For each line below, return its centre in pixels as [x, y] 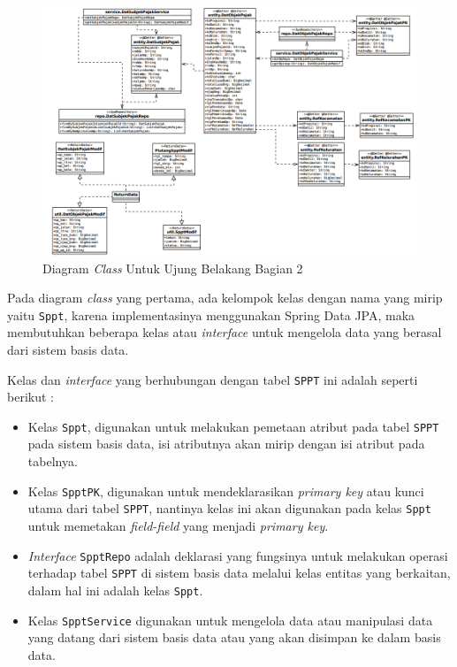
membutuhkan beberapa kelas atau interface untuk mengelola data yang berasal [225, 332]
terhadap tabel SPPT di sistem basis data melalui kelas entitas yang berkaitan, [239, 573]
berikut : [30, 397]
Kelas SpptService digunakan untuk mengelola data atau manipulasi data [230, 620]
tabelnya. [53, 461]
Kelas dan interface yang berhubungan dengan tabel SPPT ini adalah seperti [213, 379]
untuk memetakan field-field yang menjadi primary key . [178, 525]
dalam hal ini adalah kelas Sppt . [115, 590]
